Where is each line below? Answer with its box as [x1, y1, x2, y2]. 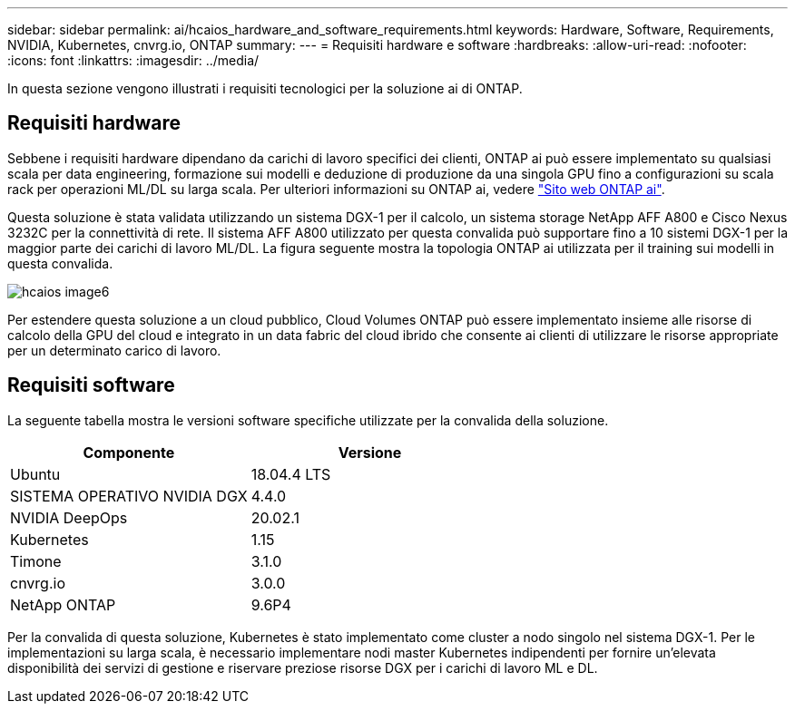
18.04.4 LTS [250, 464, 331, 483]
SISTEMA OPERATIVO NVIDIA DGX [10, 486, 248, 505]
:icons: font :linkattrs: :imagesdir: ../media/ [7, 53, 260, 68]
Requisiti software [7, 374, 175, 397]
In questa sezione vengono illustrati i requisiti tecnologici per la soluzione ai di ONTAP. [7, 81, 523, 96]
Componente [83, 443, 175, 462]
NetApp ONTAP [10, 595, 116, 614]
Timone [10, 551, 62, 570]
